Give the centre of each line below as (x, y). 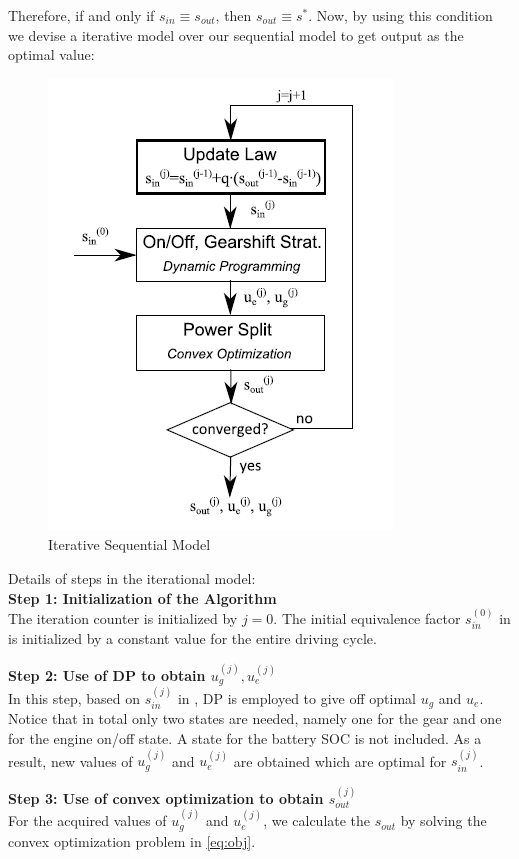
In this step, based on (74, 698)
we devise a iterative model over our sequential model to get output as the (236, 34)
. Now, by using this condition (400, 15)
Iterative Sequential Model (129, 544)
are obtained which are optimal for (340, 760)
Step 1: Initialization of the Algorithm (142, 597)
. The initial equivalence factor (367, 617)
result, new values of (70, 760)
